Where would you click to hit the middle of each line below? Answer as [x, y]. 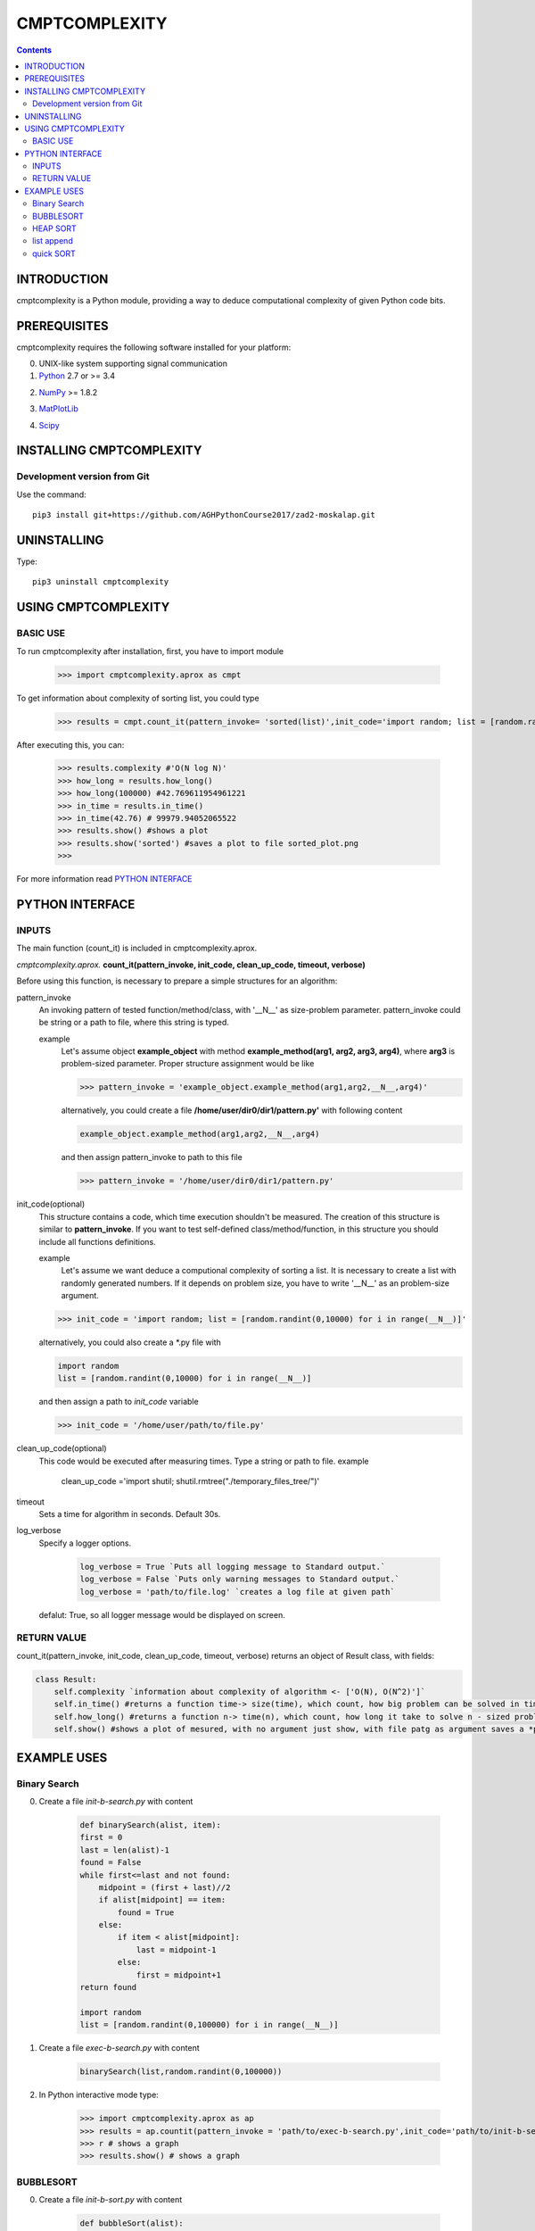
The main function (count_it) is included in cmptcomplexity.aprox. [137, 948]
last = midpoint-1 [177, 1949]
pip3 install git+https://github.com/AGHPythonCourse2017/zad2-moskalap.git [204, 515]
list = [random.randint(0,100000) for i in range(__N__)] [209, 2025]
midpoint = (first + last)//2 [165, 1887]
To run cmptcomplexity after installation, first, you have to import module [150, 651]
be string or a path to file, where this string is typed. [134, 1023]
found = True [146, 1912]
